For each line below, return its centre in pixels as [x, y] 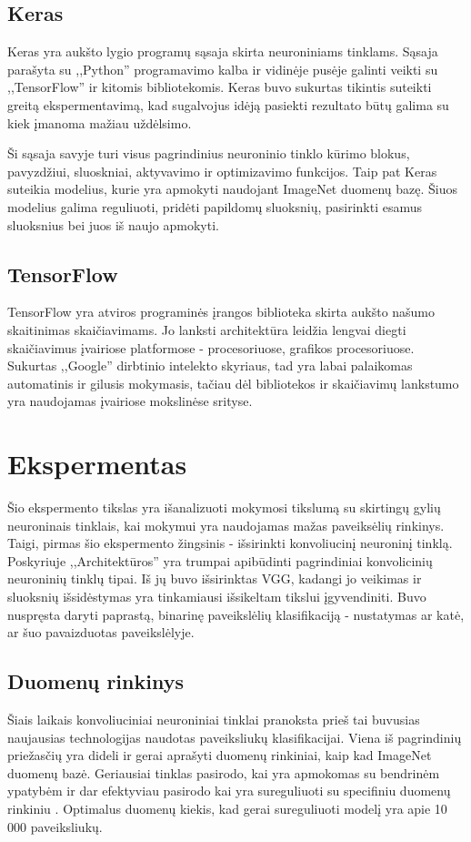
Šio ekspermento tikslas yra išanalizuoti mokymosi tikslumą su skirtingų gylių [224, 507]
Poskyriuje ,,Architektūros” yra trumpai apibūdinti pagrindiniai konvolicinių [220, 560]
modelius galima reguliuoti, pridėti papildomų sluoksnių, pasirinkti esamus [215, 206]
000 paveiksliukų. [55, 826]
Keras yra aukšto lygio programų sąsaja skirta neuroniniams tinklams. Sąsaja [223, 51]
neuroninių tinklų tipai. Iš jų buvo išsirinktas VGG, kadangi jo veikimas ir [215, 578]
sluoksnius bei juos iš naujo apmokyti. [113, 224]
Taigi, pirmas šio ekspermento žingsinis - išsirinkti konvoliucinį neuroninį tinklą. [230, 543]
